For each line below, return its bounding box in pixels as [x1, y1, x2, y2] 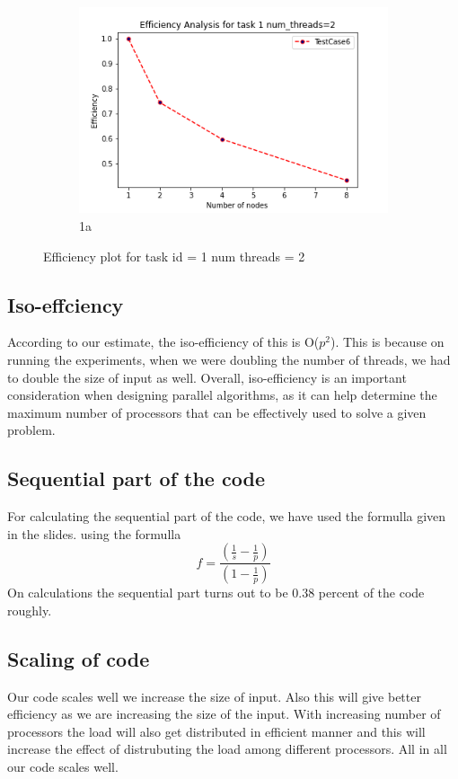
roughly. [7, 600, 52, 619]
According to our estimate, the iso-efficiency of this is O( [7, 332, 320, 351]
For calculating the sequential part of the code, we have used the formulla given [7, 507, 446, 526]
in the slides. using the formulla [7, 524, 181, 543]
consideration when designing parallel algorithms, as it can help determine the [7, 385, 437, 404]
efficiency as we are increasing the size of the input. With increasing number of [7, 704, 441, 723]
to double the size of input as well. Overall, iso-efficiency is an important [7, 367, 407, 386]
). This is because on [330, 332, 445, 351]
